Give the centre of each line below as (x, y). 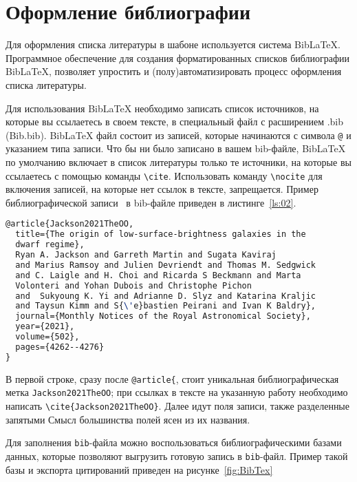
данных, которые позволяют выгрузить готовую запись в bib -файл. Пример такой (177, 455)
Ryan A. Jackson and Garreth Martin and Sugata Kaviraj (146, 255)
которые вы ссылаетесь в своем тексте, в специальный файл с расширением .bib (175, 122)
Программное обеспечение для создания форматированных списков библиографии (178, 57)
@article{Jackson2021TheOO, (70, 224)
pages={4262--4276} (60, 347)
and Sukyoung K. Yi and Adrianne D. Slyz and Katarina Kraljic (166, 296)
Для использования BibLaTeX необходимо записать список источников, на (162, 108)
